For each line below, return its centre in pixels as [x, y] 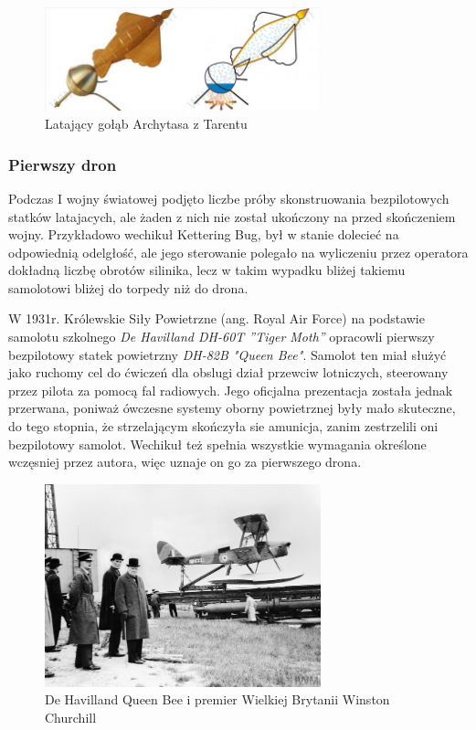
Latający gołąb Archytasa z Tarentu [146, 124]
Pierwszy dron [63, 164]
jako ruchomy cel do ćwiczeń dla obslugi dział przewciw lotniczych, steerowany [228, 372]
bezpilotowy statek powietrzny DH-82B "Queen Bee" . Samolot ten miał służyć [227, 354]
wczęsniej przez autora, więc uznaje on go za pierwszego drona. [185, 462]
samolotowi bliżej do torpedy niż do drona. [128, 287]
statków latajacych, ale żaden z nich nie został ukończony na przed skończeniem [232, 216]
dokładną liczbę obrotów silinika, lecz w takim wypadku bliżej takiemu [207, 270]
